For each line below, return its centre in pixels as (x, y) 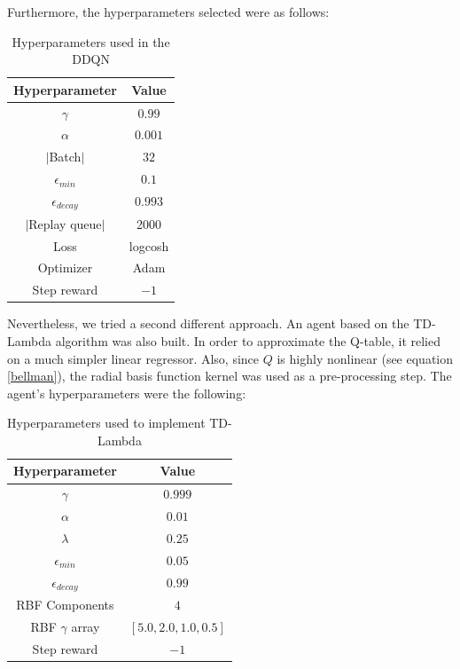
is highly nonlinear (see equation (365, 358)
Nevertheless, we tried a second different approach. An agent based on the (208, 323)
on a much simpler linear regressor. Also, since (133, 358)
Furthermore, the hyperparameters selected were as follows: (168, 12)
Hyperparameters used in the (91, 41)
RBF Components (65, 605)
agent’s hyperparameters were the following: (127, 393)
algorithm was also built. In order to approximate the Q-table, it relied (248, 340)
